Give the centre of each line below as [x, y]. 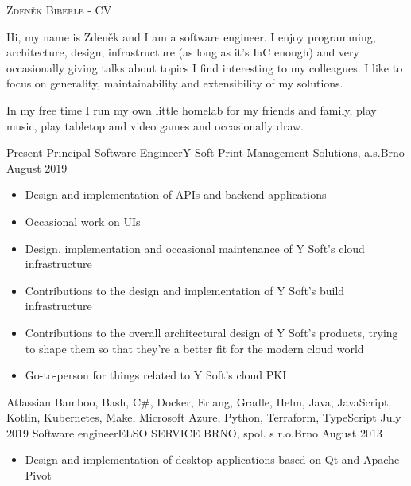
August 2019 [37, 167]
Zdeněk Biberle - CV [59, 10]
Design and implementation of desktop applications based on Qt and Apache [212, 459]
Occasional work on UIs [83, 221]
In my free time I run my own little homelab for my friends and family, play [192, 109]
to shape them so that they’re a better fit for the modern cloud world [194, 348]
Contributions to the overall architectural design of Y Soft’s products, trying [211, 332]
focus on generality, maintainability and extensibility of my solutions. [175, 83]
